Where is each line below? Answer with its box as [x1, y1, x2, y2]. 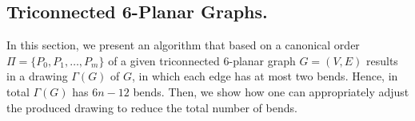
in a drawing [6, 68, 68, 84]
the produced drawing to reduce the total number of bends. [6, 99, 297, 115]
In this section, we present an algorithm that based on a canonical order [6, 37, 360, 53]
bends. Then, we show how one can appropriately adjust [133, 83, 409, 100]
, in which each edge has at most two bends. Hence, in [132, 68, 398, 84]
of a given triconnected [108, 52, 220, 68]
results [366, 52, 398, 68]
